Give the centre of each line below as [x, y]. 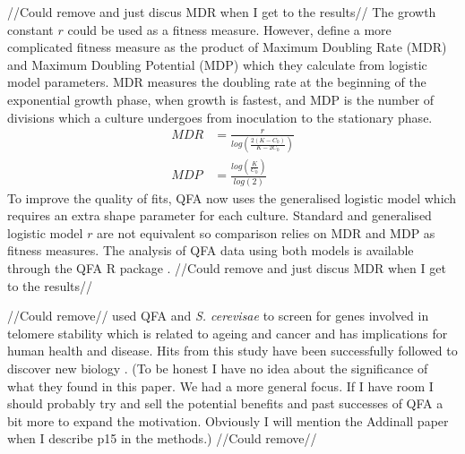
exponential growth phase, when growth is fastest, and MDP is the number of [221, 99]
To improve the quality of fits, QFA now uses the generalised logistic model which [232, 197]
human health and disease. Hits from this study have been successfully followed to [232, 351]
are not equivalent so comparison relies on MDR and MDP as [266, 232]
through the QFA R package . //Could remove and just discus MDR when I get [227, 268]
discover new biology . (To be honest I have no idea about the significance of [218, 368]
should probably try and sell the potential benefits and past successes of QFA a [225, 403]
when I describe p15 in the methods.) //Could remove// [162, 438]
